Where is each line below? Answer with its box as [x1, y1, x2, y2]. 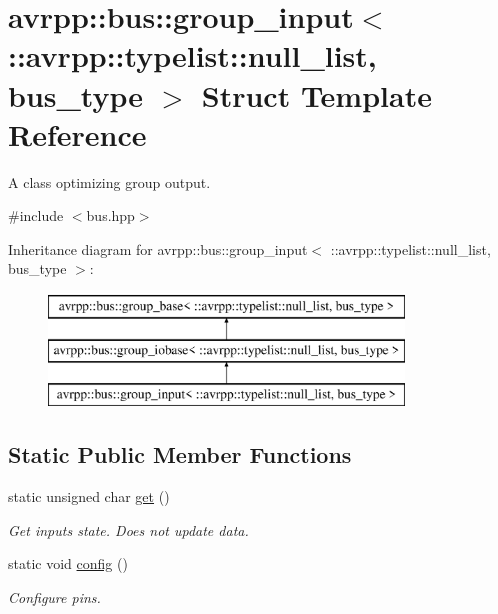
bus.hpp [86, 205, 135, 226]
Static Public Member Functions [8, 439, 352, 470]
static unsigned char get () [8, 486, 170, 507]
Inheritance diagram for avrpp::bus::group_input [8, 238, 308, 259]
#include [8, 205, 64, 226]
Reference [8, 113, 147, 154]
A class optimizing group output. [8, 171, 211, 192]
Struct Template [201, 74, 432, 115]
